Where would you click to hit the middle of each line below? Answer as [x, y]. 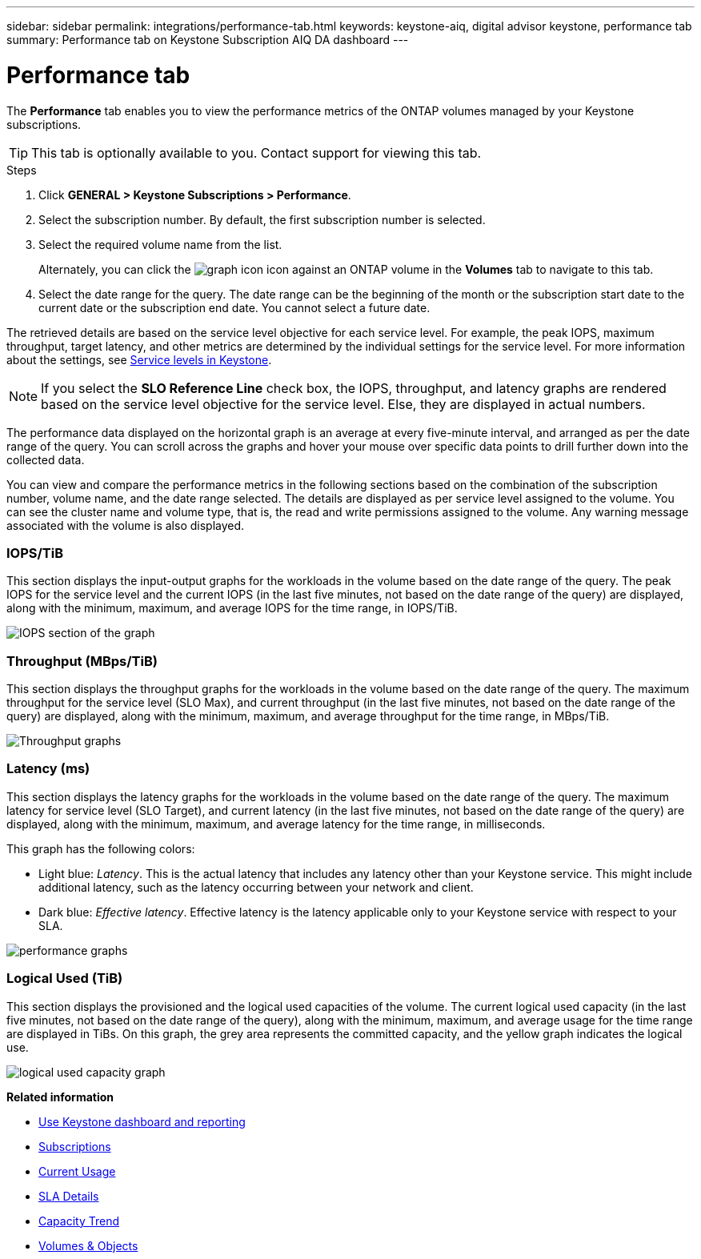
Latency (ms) [48, 769]
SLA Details [69, 1196]
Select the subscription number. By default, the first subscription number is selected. [262, 219]
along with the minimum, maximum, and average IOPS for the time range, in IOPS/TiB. [232, 608]
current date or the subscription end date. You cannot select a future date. [234, 307]
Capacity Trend [79, 1221]
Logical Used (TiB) [65, 978]
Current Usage [77, 1171]
